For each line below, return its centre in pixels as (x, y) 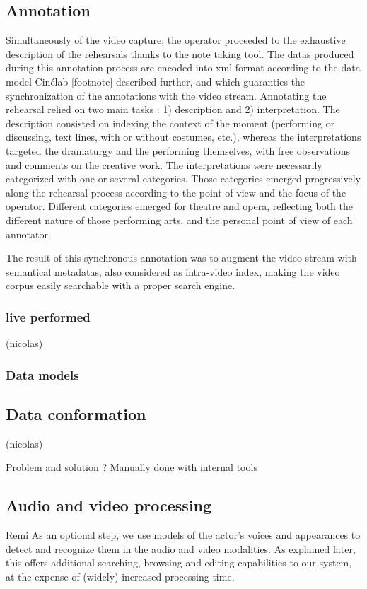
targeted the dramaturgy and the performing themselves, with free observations (178, 150)
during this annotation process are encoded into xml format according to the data (183, 68)
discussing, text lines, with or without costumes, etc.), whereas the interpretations (183, 137)
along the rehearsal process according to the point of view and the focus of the (176, 192)
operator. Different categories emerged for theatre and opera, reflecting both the (180, 206)
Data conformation (76, 413)
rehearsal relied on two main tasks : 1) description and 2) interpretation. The (173, 109)
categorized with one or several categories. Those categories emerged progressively (183, 179)
